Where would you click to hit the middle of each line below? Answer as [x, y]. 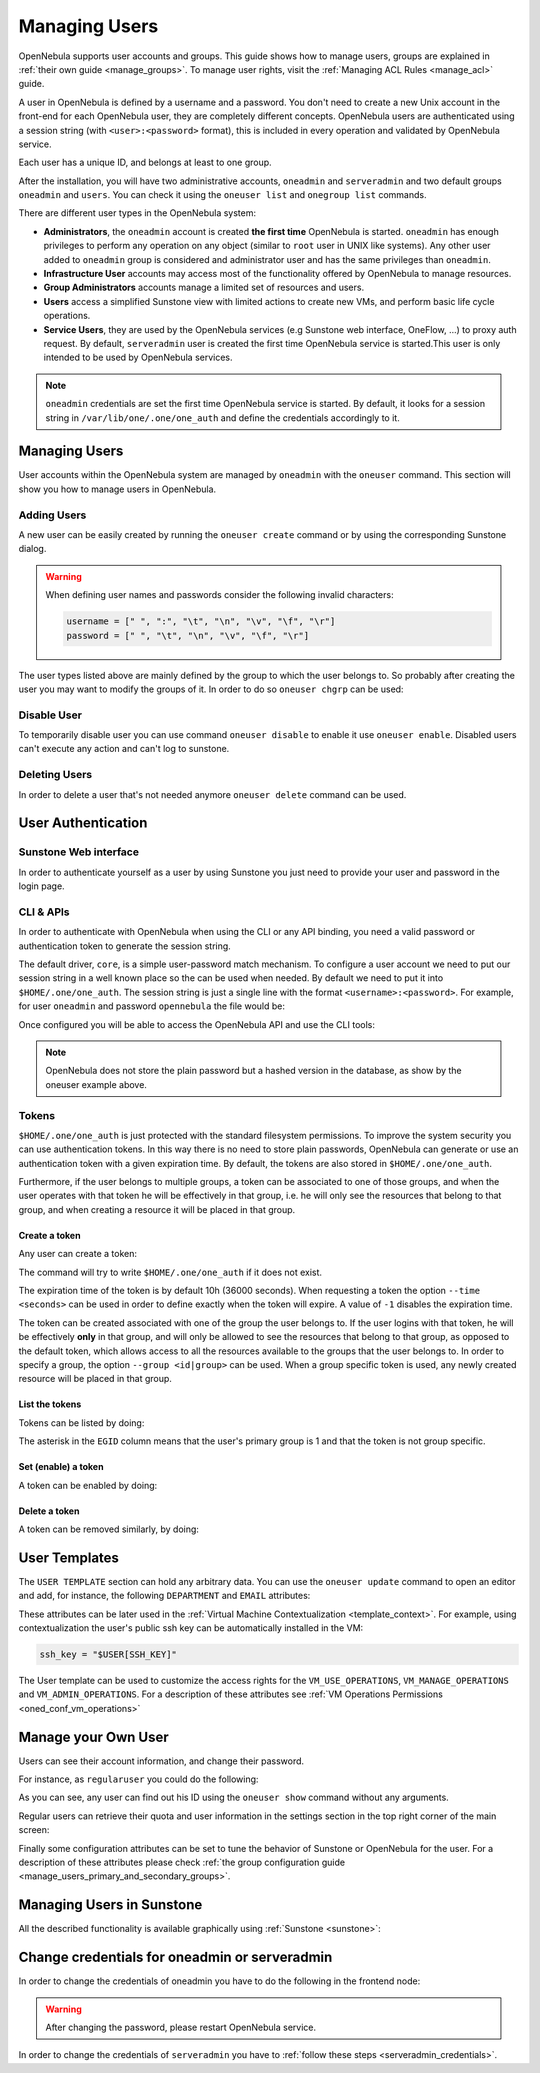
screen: [34, 1830]
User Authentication [83, 823]
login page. [41, 886]
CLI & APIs [44, 912]
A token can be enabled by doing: [88, 1485]
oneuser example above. [96, 1084]
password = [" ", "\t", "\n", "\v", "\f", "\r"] [188, 635]
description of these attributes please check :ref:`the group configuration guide [181, 1862]
